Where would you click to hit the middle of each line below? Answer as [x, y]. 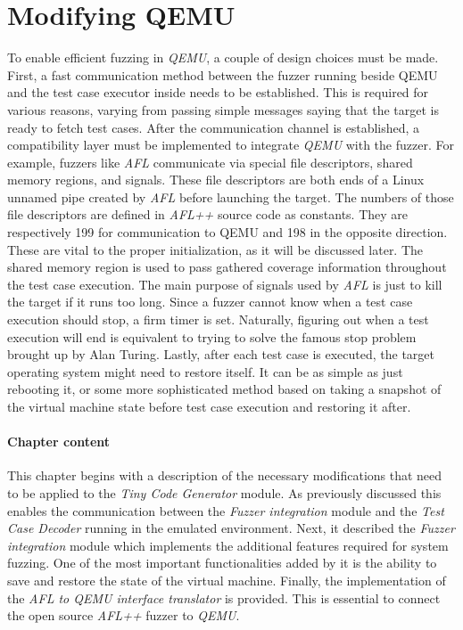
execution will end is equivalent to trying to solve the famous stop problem [212, 336]
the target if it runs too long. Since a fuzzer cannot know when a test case [210, 302]
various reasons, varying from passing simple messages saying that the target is [223, 109]
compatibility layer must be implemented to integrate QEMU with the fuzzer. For [231, 145]
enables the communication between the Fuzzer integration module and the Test [226, 510]
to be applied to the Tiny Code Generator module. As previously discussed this [224, 492]
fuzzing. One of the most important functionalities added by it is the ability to [222, 563]
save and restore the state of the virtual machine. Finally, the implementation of [227, 580]
